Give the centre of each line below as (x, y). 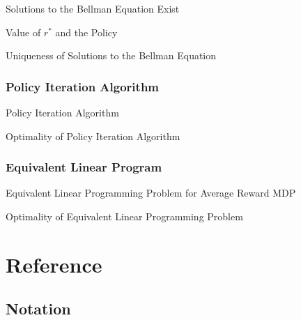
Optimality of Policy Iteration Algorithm (93, 136)
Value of (23, 32)
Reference (54, 264)
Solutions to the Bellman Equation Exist (93, 8)
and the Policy (86, 32)
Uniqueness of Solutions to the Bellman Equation (111, 55)
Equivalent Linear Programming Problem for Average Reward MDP (151, 193)
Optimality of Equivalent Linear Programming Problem (124, 216)
